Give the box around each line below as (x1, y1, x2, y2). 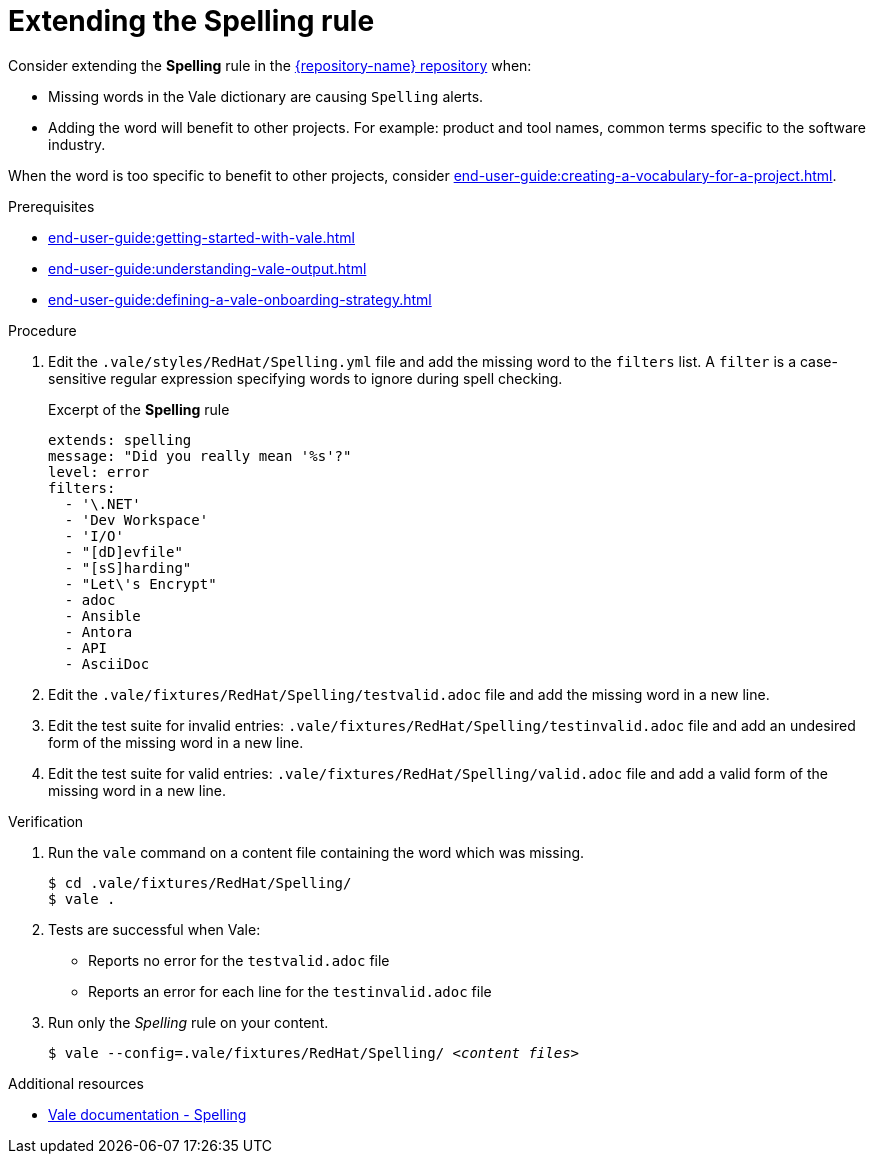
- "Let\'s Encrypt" (64, 575, 217, 592)
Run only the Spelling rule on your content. (48, 1013, 329, 1031)
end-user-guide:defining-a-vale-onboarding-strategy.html (48, 290, 432, 308)
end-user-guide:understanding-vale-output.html (48, 259, 367, 277)
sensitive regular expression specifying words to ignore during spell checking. (48, 369, 563, 387)
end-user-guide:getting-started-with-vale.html (48, 228, 355, 246)
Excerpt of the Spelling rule (48, 400, 230, 418)
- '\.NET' (64, 495, 141, 512)
